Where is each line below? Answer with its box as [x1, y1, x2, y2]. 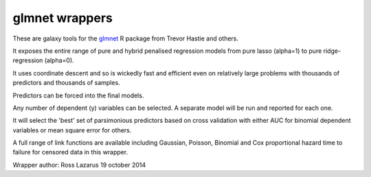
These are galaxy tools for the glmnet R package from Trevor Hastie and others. [12, 34, 239, 43]
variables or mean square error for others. [12, 126, 132, 134]
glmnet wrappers [12, 10, 113, 25]
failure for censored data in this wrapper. [12, 148, 128, 156]
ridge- [323, 47, 341, 55]
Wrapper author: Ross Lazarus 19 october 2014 [12, 161, 146, 169]
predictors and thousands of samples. [12, 79, 120, 87]
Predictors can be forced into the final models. [12, 91, 144, 99]
